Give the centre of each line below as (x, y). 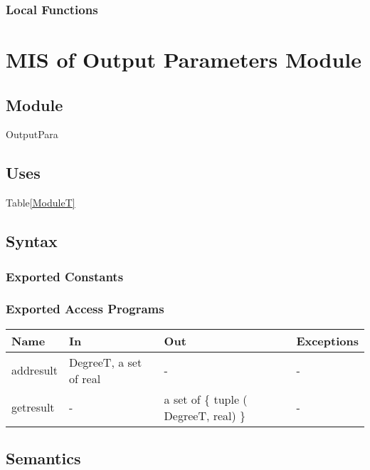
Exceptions (327, 340)
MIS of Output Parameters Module (184, 59)
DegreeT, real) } (205, 415)
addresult (35, 370)
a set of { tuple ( (206, 399)
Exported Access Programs (85, 309)
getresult (33, 407)
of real (85, 378)
